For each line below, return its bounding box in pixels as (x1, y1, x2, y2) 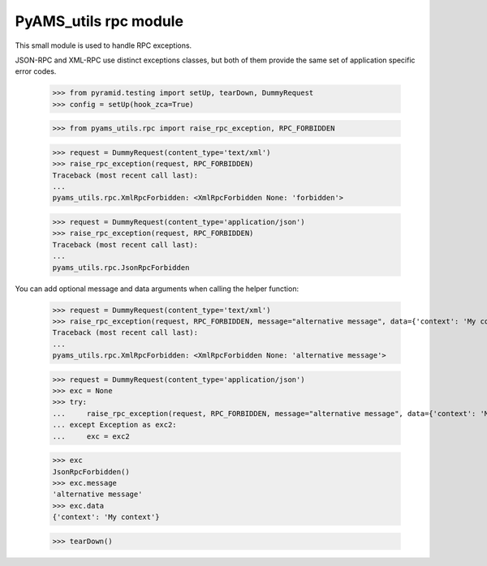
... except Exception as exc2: (52, 420, 178, 430)
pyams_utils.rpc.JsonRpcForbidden (52, 263, 190, 272)
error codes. (15, 66, 57, 76)
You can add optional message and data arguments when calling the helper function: (15, 284, 300, 294)
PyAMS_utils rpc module (15, 12, 184, 30)
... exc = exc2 (52, 431, 130, 441)
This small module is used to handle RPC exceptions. (15, 41, 192, 50)
